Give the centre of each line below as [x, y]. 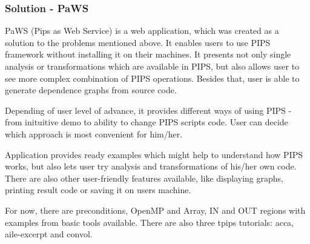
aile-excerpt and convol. [49, 234]
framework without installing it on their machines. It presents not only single [148, 54]
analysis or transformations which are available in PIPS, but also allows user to [152, 66]
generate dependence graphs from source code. [91, 90]
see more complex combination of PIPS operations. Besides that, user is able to [152, 78]
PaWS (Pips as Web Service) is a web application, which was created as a [142, 31]
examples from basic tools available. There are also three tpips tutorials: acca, [150, 222]
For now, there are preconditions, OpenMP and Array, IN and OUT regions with [155, 210]
